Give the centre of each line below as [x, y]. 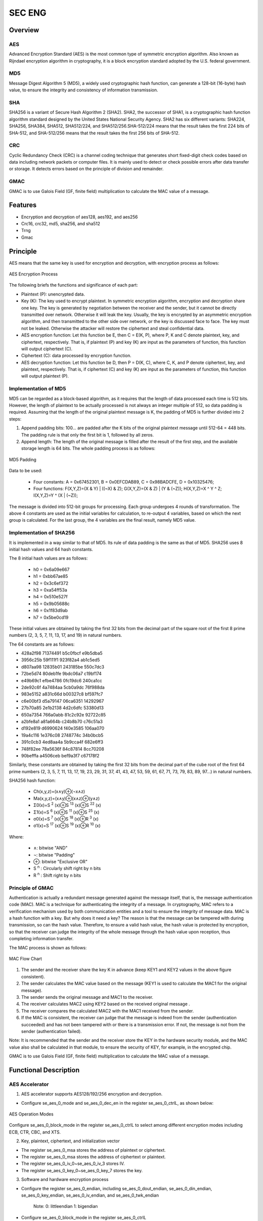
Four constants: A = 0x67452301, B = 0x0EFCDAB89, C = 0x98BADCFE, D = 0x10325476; [124, 482]
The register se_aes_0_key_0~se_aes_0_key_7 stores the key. [82, 1170]
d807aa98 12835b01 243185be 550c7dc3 [63, 667]
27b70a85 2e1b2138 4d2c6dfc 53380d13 [63, 708]
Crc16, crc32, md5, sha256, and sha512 [61, 223]
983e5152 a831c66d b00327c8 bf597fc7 [62, 694]
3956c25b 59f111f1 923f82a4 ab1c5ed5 [60, 660]
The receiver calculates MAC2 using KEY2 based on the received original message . [105, 1004]
